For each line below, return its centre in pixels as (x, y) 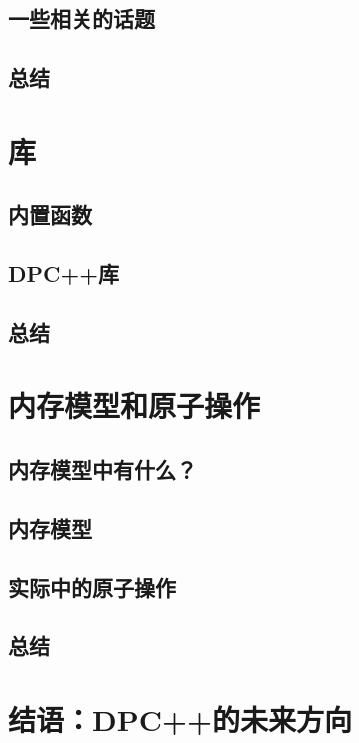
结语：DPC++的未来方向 (180, 718)
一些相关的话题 (81, 18)
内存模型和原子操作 (134, 405)
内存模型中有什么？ (102, 469)
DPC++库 (64, 273)
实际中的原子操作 (92, 586)
